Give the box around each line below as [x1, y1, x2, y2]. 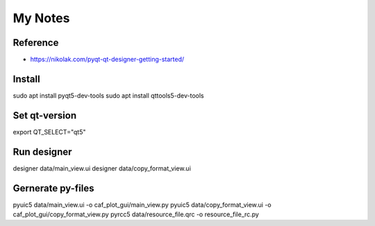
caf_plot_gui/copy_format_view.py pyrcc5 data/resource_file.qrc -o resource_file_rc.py [12, 210, 260, 218]
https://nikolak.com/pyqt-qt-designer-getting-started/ [30, 55, 185, 64]
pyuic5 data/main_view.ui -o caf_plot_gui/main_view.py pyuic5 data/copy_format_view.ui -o [12, 200, 272, 209]
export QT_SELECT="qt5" [12, 128, 86, 136]
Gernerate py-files [12, 182, 94, 194]
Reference [12, 37, 59, 49]
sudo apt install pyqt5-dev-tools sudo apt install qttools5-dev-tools [12, 91, 204, 100]
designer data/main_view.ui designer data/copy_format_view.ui [12, 164, 191, 173]
